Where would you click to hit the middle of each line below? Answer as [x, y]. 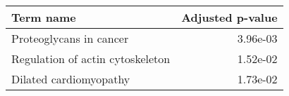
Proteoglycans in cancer [70, 38]
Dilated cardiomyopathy [71, 79]
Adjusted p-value [229, 17]
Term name [44, 17]
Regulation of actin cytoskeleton [91, 59]
